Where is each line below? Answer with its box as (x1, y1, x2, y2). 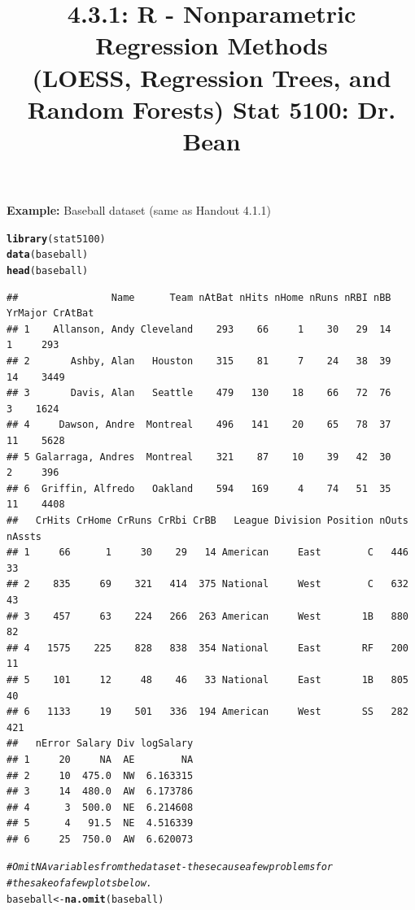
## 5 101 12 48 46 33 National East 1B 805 (7, 673, 408, 686)
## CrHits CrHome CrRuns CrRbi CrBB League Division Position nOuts (7, 515, 408, 526)
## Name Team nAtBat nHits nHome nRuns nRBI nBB (7, 291, 391, 303)
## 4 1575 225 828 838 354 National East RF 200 (7, 642, 408, 654)
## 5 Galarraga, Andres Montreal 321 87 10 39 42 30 (7, 451, 391, 463)
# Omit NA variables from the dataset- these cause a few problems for (7, 861, 333, 873)
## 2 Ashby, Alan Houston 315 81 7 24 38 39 (7, 355, 391, 368)
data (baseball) (7, 249, 89, 261)
